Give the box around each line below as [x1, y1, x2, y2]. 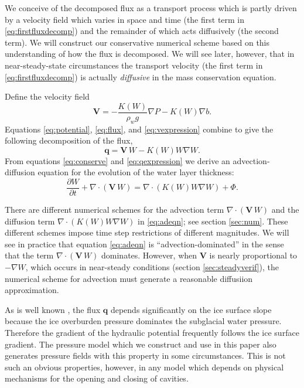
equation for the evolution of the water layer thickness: [37, 166, 234, 178]
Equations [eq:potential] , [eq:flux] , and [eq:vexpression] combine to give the [5, 122, 274, 135]
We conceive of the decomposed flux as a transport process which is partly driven [5, 2, 297, 13]
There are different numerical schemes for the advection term [5, 203, 224, 216]
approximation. [5, 284, 59, 296]
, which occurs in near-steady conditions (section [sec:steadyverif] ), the [25, 261, 279, 273]
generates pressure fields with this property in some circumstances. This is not [5, 349, 286, 362]
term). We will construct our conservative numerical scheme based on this [5, 36, 270, 48]
